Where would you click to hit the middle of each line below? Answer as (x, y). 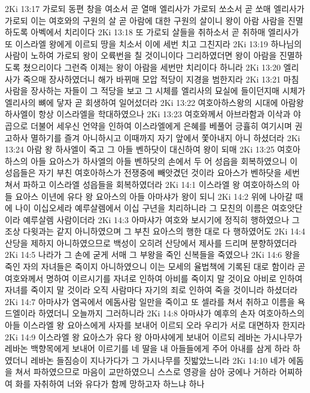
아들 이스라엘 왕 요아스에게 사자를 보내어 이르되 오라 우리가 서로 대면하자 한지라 (155, 325)
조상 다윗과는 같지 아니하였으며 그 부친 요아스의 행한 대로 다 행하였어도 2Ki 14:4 (155, 231)
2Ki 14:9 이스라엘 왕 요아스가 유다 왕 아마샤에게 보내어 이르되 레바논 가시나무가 (154, 336)
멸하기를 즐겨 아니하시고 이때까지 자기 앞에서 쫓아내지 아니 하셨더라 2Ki (165, 137)
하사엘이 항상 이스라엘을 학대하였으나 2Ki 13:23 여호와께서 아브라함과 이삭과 (148, 114)
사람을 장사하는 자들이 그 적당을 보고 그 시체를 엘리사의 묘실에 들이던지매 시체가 (155, 91)
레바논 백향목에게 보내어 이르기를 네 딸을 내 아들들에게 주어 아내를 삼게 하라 (148, 348)
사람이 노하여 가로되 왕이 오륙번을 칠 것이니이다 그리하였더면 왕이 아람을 (141, 55)
